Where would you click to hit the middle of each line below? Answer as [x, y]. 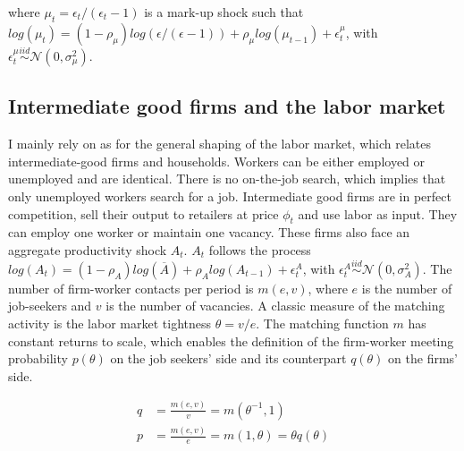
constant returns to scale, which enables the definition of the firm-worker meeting [231, 340]
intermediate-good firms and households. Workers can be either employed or [217, 161]
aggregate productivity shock [88, 249]
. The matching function [322, 323]
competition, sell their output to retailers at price [143, 213]
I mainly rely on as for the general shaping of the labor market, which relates [219, 144]
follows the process [260, 249]
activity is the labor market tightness [110, 323]
